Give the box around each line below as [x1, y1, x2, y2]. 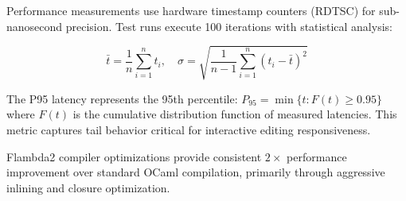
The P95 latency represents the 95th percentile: [6, 90, 238, 106]
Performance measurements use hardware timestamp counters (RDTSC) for [6, 2, 376, 18]
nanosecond [6, 17, 63, 34]
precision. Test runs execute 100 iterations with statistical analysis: [65, 17, 392, 34]
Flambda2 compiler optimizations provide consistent [6, 148, 262, 164]
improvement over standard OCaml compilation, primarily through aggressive [6, 164, 385, 180]
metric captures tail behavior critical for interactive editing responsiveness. [6, 121, 371, 137]
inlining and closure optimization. [6, 179, 170, 195]
